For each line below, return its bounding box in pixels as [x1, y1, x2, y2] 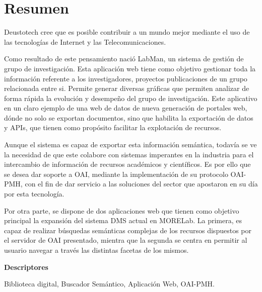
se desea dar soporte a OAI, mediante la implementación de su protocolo [4, 168, 228, 179]
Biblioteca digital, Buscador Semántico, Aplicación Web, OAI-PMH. [4, 278, 215, 289]
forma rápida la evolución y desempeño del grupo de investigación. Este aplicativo [4, 92, 257, 103]
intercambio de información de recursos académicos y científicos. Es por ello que [4, 159, 251, 169]
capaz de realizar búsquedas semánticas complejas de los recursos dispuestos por [4, 225, 251, 235]
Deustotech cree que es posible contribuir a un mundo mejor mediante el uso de [4, 27, 250, 37]
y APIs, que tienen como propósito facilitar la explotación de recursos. [4, 122, 222, 133]
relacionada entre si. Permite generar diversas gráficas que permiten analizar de [4, 83, 249, 93]
